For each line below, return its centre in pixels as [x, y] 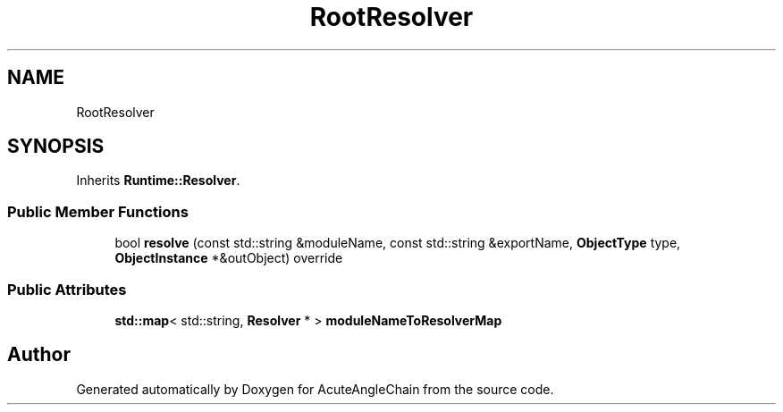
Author [39, 355]
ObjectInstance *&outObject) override [229, 258]
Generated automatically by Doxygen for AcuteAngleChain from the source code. [315, 389]
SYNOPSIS [56, 147]
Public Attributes [67, 289]
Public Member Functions [98, 211]
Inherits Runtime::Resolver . [158, 181]
